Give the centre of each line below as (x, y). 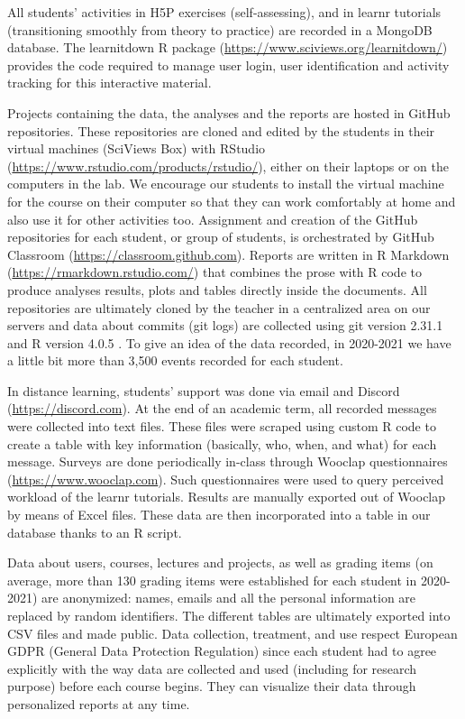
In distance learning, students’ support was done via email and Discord (204, 390)
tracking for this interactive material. (109, 83)
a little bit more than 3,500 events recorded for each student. (175, 360)
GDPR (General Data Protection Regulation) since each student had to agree (222, 651)
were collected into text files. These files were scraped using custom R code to (222, 426)
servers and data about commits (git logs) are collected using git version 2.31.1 (225, 325)
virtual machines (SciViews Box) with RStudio (137, 148)
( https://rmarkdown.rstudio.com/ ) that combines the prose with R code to (214, 272)
